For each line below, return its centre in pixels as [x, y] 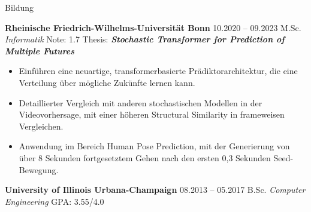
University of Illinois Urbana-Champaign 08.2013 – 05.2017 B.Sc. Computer [155, 190]
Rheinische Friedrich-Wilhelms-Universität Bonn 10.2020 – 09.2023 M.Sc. [153, 27]
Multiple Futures [40, 50]
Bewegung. [39, 169]
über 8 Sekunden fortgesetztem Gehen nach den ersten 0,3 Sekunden [145, 157]
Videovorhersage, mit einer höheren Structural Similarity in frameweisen [152, 114]
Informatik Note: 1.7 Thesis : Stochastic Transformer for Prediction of [145, 39]
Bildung [19, 7]
